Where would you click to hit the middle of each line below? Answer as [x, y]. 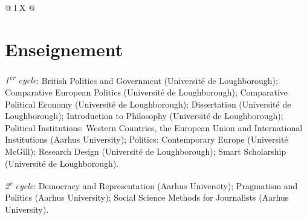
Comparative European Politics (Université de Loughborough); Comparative [147, 92]
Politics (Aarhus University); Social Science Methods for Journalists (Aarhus [147, 197]
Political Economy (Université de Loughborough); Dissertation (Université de [148, 104]
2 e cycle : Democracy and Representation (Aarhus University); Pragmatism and [151, 185]
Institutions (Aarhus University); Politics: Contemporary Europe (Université [147, 139]
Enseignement [64, 49]
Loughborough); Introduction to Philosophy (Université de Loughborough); [144, 116]
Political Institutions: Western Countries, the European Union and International [154, 127]
